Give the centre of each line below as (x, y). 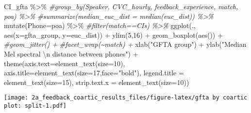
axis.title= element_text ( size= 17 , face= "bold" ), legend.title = (94, 73)
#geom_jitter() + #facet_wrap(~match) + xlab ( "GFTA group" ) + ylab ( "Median (125, 44)
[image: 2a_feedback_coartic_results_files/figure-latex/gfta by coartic (126, 98)
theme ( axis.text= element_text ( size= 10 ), (65, 63)
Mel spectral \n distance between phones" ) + (71, 53)
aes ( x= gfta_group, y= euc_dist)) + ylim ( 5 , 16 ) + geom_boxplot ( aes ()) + (113, 35)
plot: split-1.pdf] (35, 106)
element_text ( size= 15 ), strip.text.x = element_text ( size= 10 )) (97, 82)
